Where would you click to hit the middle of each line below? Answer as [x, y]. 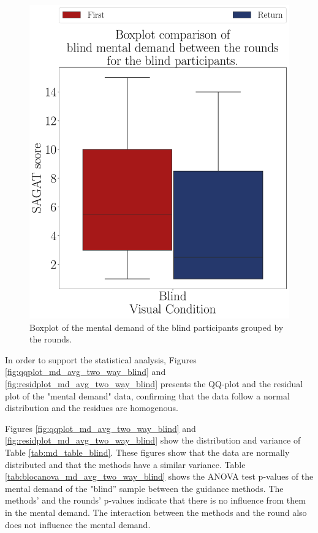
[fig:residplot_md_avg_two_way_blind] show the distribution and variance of [153, 440]
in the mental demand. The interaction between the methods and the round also [156, 512]
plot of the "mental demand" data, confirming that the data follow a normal [147, 395]
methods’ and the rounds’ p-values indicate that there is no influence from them [155, 500]
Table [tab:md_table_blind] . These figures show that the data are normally [147, 452]
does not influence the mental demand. [78, 524]
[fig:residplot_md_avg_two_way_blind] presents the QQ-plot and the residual [154, 383]
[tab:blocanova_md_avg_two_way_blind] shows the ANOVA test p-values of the [159, 476]
